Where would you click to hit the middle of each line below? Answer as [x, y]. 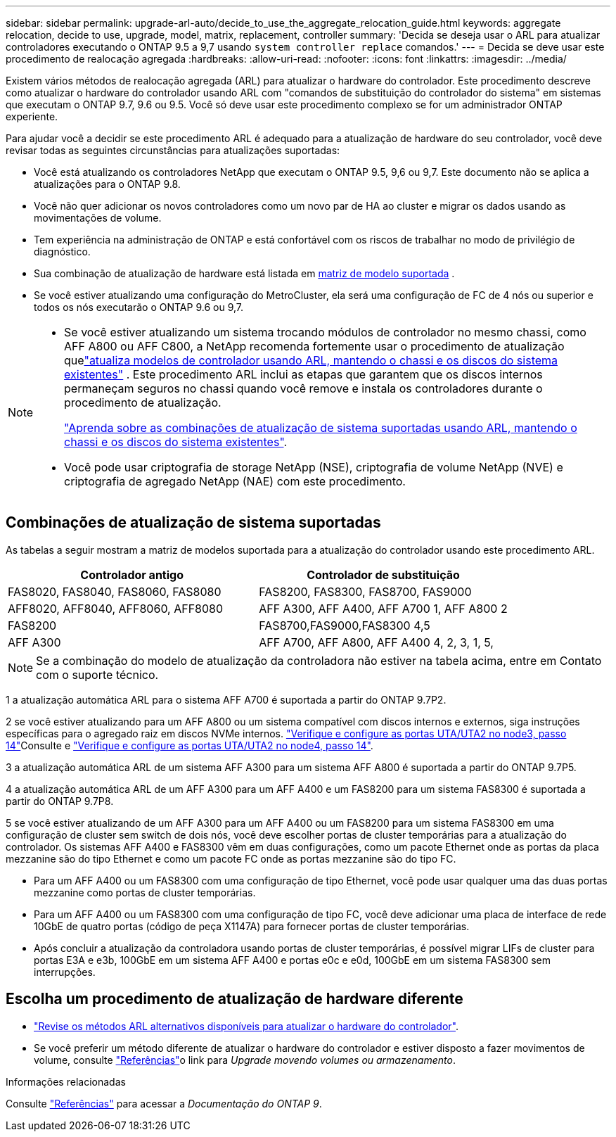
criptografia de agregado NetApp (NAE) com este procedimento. [235, 481]
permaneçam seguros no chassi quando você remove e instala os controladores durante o [303, 388]
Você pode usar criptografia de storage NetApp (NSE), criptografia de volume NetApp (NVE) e [314, 467]
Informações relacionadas [66, 1081]
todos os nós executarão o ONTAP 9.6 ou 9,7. [139, 307]
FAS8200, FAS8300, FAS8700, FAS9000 [365, 591]
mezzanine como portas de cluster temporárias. [145, 892]
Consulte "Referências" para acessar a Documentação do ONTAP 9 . [164, 1103]
